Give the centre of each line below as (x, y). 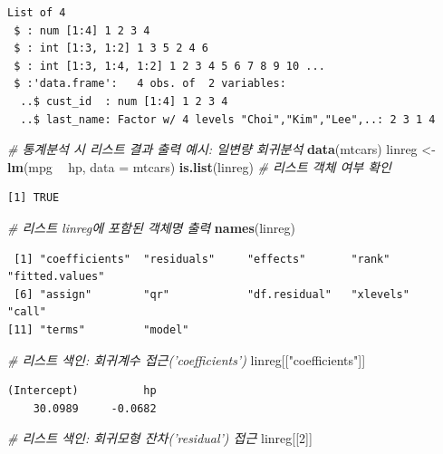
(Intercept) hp (82, 391)
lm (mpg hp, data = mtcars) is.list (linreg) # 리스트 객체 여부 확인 (199, 166)
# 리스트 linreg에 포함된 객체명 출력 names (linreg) (151, 227)
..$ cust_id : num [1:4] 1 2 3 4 (124, 101)
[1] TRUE (34, 198)
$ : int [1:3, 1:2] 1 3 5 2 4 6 (111, 48)
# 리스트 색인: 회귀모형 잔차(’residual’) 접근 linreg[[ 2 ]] (160, 438)
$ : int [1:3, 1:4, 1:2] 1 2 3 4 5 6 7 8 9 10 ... (169, 66)
